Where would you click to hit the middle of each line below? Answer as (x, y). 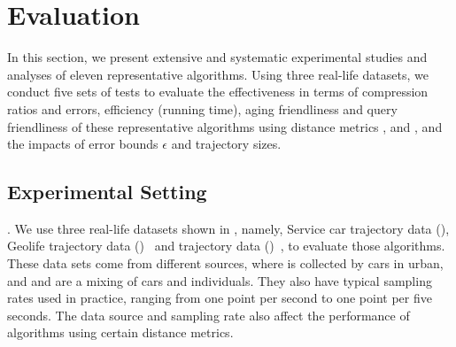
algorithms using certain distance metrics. (120, 332)
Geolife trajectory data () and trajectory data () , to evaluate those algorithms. (226, 246)
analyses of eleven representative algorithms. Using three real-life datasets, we (218, 74)
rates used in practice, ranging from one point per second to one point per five (220, 298)
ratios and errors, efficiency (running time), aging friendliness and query (202, 108)
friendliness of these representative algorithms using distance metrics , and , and (225, 126)
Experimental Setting (107, 192)
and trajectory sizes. (226, 144)
